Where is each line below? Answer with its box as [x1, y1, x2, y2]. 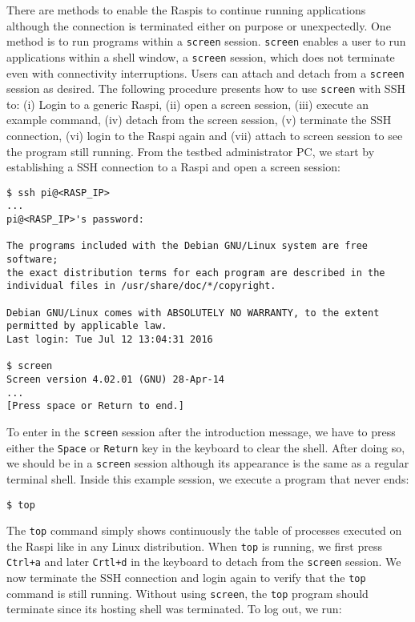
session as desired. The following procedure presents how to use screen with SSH [6, 80, 405, 97]
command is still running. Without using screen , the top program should [6, 584, 369, 601]
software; [6, 254, 58, 266]
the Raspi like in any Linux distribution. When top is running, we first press [6, 537, 382, 554]
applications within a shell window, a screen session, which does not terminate [6, 48, 395, 65]
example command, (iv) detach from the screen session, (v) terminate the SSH [6, 111, 392, 128]
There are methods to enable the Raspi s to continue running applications [6, 2, 366, 18]
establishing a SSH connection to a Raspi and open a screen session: [6, 159, 340, 175]
